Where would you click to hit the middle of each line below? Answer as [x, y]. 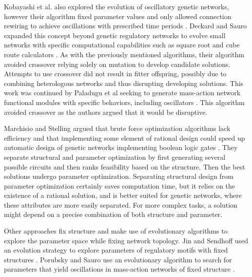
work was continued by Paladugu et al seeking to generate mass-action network [122, 93]
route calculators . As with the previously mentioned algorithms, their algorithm [124, 54]
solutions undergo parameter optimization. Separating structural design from [119, 176]
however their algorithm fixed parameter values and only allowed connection [118, 16]
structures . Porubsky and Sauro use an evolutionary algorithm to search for [118, 259]
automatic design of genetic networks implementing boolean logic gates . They [121, 147]
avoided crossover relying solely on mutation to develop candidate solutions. [117, 64]
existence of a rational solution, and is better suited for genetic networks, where [123, 195]
